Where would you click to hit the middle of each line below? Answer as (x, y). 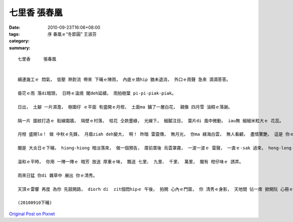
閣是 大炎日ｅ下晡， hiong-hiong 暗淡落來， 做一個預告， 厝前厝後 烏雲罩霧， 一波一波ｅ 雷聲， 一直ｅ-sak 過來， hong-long (155, 148)
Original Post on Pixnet (32, 214)
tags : (14, 34)
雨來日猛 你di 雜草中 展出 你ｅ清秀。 (58, 175)
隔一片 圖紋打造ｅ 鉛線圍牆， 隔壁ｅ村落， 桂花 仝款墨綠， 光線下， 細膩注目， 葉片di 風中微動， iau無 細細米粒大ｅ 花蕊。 (151, 121)
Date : (15, 27)
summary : (20, 48)
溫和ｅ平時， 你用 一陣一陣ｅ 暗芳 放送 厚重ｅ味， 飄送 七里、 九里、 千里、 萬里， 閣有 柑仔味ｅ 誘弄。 (131, 162)
